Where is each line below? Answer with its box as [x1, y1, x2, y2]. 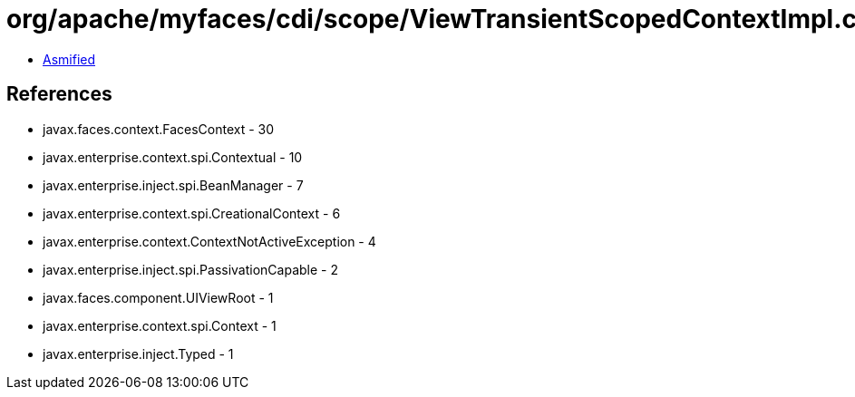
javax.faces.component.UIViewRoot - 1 [43, 289, 274, 305]
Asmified [43, 51, 96, 67]
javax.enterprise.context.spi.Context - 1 [43, 317, 277, 334]
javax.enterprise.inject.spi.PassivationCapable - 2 [43, 261, 338, 277]
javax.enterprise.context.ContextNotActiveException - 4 [43, 233, 376, 249]
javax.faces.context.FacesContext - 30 [43, 121, 275, 137]
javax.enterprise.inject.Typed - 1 [43, 345, 234, 362]
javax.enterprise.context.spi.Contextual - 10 [43, 149, 303, 165]
